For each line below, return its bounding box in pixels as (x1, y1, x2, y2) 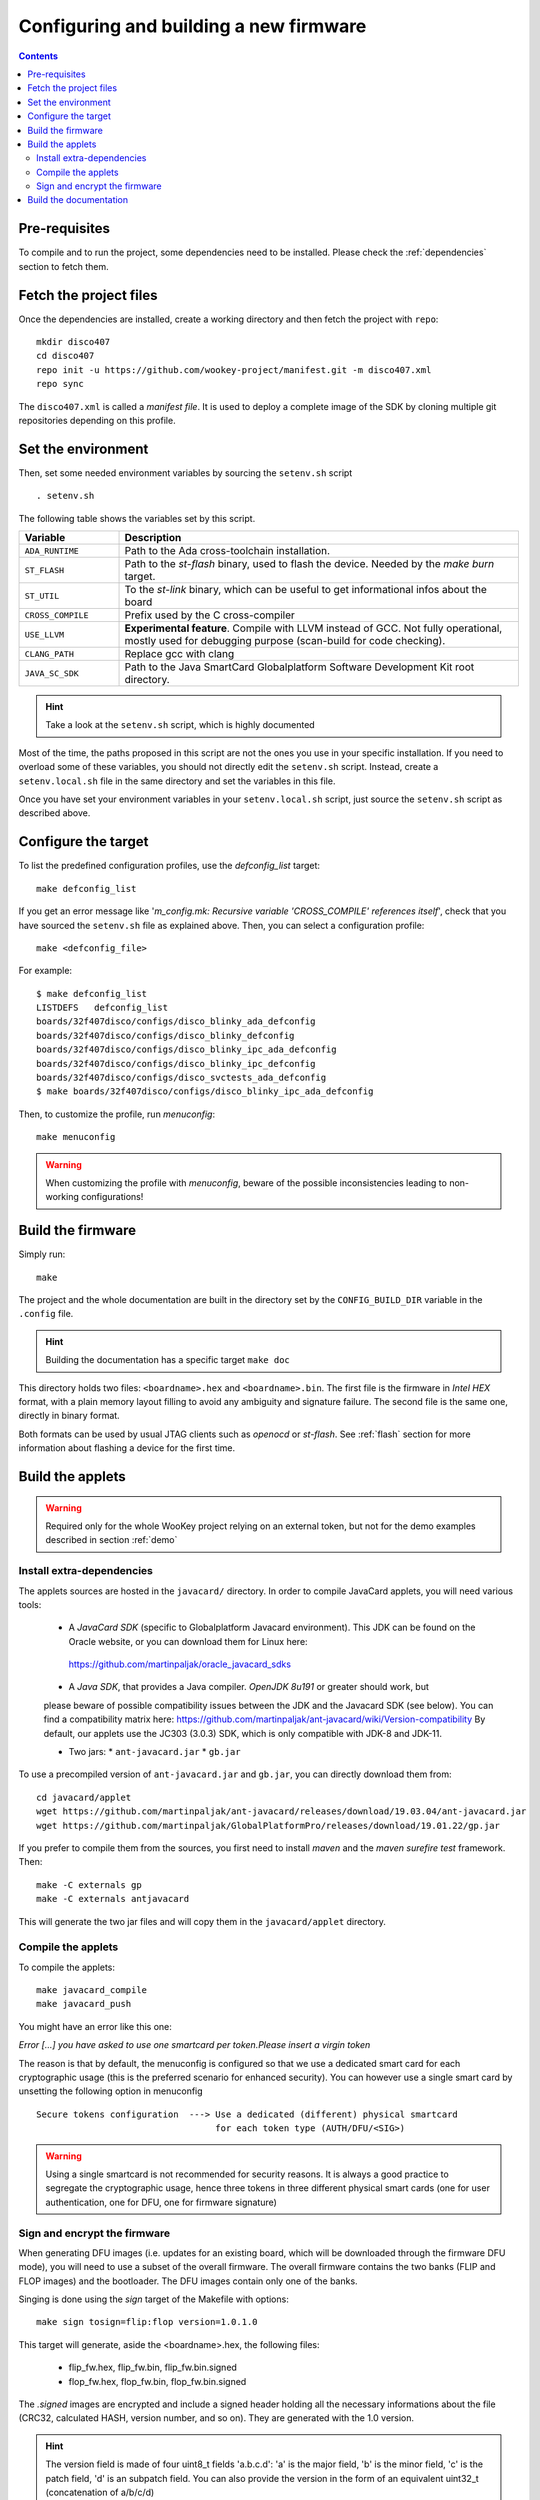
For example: (18, 965, 73, 977)
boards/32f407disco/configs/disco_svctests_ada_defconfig (36, 1072, 327, 1084)
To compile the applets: (18, 1961, 115, 1973)
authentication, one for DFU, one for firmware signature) (45, 2196, 277, 2208)
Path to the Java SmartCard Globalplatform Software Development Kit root (124, 660, 475, 674)
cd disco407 (36, 350, 95, 362)
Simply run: (18, 1248, 66, 1260)
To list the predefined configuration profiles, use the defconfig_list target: (18, 860, 320, 872)
